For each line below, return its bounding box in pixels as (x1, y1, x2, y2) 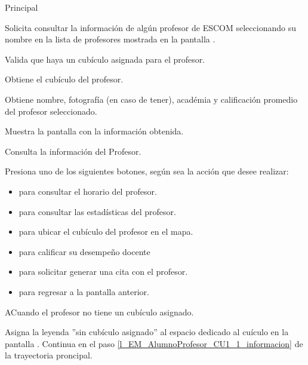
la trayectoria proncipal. (5, 349, 93, 361)
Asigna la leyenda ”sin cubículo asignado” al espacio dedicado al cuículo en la (5, 326, 289, 338)
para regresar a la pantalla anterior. (19, 285, 149, 297)
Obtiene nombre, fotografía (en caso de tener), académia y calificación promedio (5, 93, 298, 105)
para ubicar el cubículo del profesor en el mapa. (19, 225, 193, 238)
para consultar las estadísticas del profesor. (19, 205, 176, 217)
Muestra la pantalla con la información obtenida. (5, 125, 184, 137)
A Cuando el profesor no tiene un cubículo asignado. (5, 305, 194, 318)
